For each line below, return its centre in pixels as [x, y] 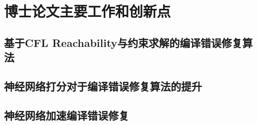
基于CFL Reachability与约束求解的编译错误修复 [123, 42]
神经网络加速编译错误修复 [66, 115]
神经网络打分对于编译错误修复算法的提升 [103, 86]
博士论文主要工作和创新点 [88, 11]
